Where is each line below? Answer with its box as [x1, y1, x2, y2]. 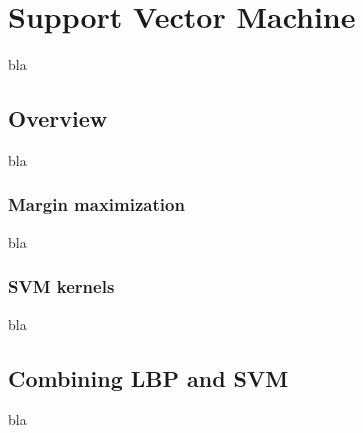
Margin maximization [8, 192, 185, 217]
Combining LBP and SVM [8, 362, 289, 393]
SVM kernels [8, 274, 115, 299]
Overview [8, 103, 108, 134]
